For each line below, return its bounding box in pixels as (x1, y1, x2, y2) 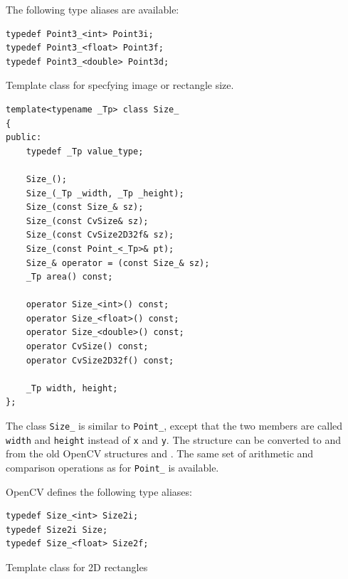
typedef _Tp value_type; (26, 146, 144, 156)
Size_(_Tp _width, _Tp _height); (26, 188, 184, 198)
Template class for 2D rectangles (6, 559, 148, 574)
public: (6, 132, 42, 143)
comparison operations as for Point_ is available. (6, 460, 219, 474)
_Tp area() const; (26, 272, 113, 282)
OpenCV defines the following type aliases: (6, 484, 192, 499)
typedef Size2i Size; (6, 524, 108, 535)
